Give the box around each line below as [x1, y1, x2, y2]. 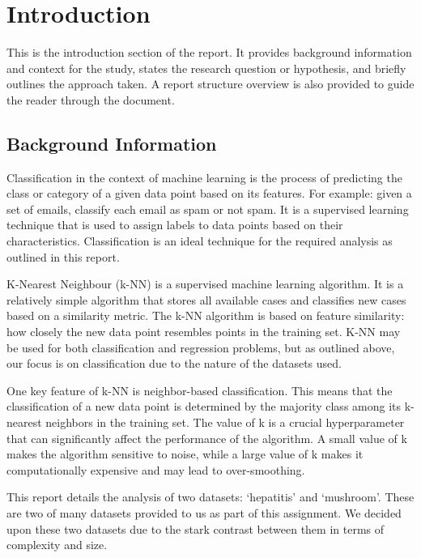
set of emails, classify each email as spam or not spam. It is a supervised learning [6, 200, 409, 217]
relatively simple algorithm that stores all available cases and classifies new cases [6, 291, 406, 308]
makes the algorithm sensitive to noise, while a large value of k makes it [6, 445, 364, 462]
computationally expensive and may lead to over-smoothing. [6, 461, 305, 478]
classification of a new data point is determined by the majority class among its [6, 398, 402, 415]
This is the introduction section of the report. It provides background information [6, 44, 412, 61]
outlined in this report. [6, 248, 120, 265]
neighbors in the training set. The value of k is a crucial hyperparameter [45, 414, 405, 431]
